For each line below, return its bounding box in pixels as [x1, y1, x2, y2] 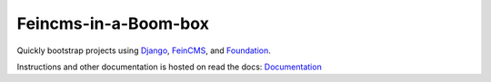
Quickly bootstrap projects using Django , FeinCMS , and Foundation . [16, 45, 272, 56]
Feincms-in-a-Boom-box [16, 14, 209, 33]
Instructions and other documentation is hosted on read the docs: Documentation [16, 61, 322, 72]
